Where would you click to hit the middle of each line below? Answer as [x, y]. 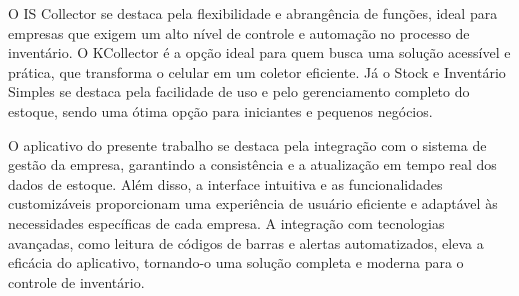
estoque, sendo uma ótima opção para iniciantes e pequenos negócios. [220, 110]
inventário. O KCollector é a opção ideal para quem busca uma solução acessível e [259, 52]
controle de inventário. [76, 281]
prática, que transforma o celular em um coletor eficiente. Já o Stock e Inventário [257, 71]
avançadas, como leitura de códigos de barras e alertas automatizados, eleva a [246, 242]
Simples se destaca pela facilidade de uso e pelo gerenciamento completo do [239, 91]
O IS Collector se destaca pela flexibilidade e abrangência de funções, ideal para [253, 13]
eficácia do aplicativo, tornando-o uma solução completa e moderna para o [236, 262]
